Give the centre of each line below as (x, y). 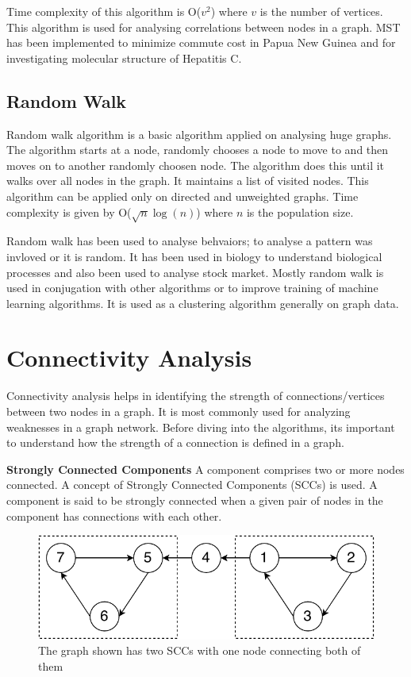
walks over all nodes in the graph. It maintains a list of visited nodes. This (188, 181)
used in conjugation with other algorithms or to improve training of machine (192, 288)
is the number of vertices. (321, 11)
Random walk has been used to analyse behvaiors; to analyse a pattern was (190, 241)
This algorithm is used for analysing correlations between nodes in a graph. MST (204, 27)
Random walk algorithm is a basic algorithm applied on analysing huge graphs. (199, 134)
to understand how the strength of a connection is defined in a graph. (175, 442)
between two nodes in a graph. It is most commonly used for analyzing (179, 411)
